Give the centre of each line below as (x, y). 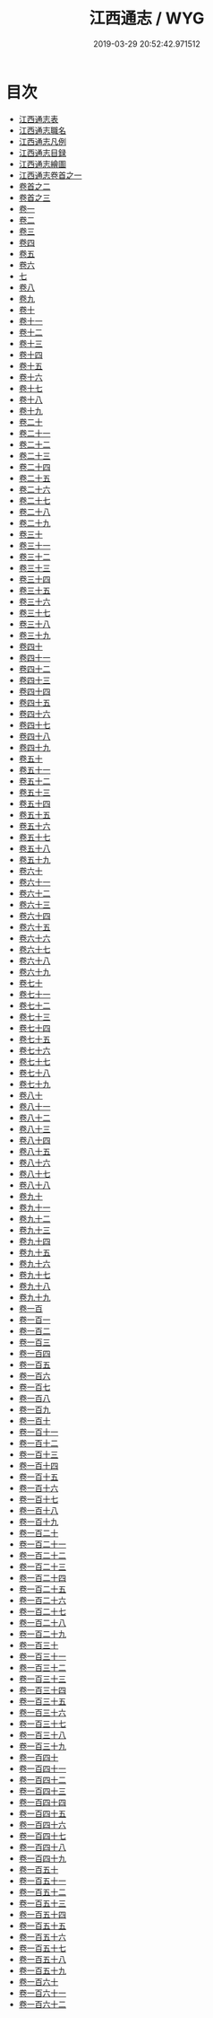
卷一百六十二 (42, 2004)
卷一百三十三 (42, 1679)
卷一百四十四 (42, 1802)
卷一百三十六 (42, 1712)
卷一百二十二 (42, 1555)
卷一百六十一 (42, 1993)
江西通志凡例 (42, 141)
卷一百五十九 (42, 1970)
